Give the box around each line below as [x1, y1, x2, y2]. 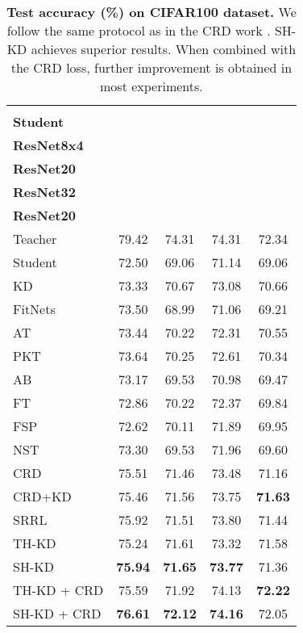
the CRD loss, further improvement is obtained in [10, 58, 293, 77]
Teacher [13, 229, 57, 248]
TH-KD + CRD [13, 581, 104, 599]
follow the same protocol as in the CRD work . [6, 21, 271, 40]
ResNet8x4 [13, 136, 84, 154]
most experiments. [100, 77, 203, 95]
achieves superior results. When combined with [31, 40, 297, 58]
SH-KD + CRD [13, 604, 102, 623]
